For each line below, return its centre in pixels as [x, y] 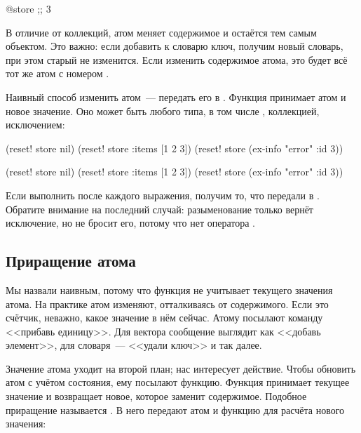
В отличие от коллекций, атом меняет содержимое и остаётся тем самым [161, 32]
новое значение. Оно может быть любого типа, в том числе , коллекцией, [163, 111]
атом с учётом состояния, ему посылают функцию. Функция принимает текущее [178, 382]
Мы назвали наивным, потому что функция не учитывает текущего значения [169, 289]
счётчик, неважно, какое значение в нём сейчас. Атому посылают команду [164, 318]
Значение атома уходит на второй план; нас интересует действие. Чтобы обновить [181, 368]
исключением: [35, 125]
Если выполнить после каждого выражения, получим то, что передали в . [163, 195]
